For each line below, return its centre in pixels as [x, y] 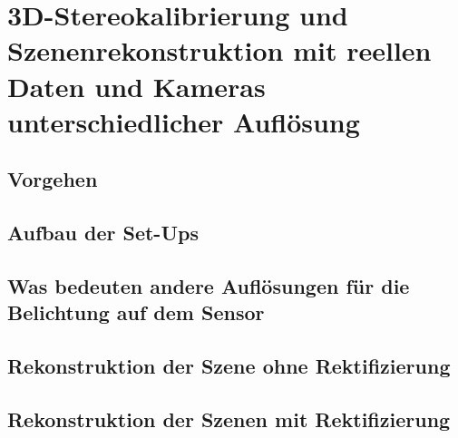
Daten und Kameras [136, 86]
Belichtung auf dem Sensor [136, 312]
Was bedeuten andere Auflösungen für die [209, 285]
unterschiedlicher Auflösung [184, 121]
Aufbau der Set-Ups [103, 233]
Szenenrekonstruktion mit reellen [219, 50]
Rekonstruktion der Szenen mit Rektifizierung [229, 419]
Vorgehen [53, 179]
